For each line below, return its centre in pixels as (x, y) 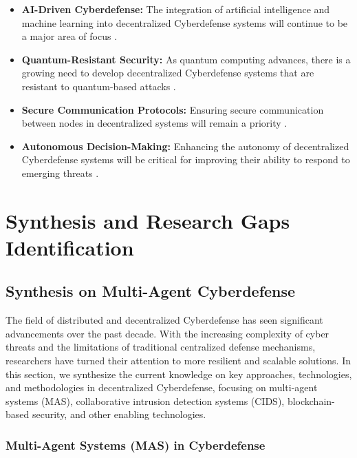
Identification (70, 247)
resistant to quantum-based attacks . (99, 86)
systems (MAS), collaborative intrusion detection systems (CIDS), (145, 400)
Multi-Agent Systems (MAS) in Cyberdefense (136, 445)
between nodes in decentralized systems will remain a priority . (154, 123)
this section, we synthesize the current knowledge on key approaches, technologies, (179, 374)
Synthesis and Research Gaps (148, 220)
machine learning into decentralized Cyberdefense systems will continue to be (185, 22)
